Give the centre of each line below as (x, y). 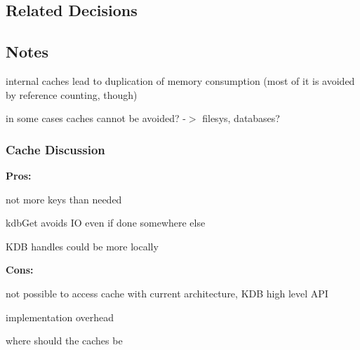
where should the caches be (64, 341)
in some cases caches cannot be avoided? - (96, 118)
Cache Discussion (55, 149)
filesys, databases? (241, 118)
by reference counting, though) (72, 94)
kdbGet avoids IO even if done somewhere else (106, 223)
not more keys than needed (64, 199)
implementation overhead (60, 317)
